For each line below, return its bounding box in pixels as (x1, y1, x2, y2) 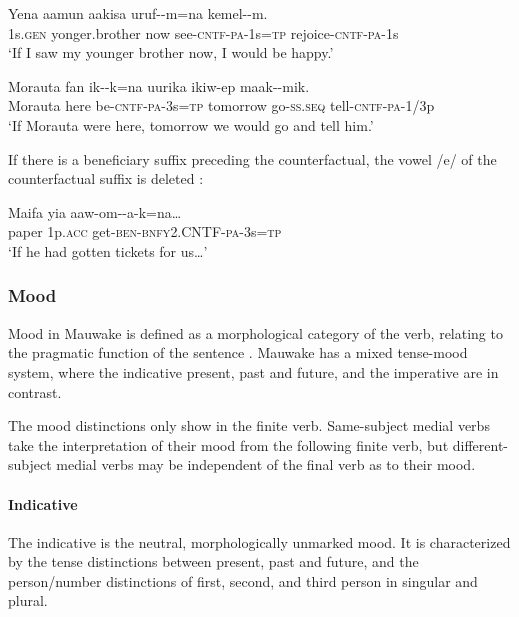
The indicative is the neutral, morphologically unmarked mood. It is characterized (8, 531, 511, 552)
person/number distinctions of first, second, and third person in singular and (8, 570, 478, 591)
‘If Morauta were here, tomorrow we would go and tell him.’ (8, 114, 374, 135)
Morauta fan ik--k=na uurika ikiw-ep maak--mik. (8, 75, 310, 96)
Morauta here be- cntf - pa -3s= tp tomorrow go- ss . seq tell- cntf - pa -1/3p (8, 95, 435, 116)
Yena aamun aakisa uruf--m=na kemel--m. (8, 3, 268, 23)
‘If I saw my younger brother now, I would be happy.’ (8, 42, 334, 63)
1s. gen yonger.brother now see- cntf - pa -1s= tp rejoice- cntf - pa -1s (8, 22, 399, 43)
